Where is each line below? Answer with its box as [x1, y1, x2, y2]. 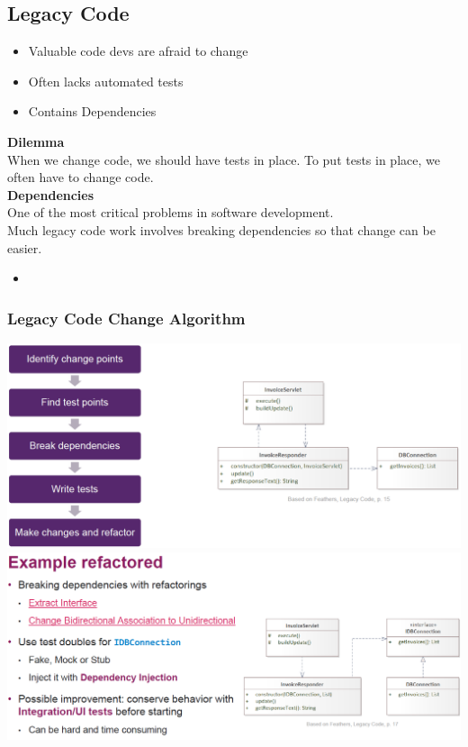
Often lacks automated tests [28, 71, 184, 90]
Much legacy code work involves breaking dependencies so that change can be [7, 220, 436, 239]
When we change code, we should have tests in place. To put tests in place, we [7, 150, 440, 169]
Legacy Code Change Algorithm [7, 306, 246, 329]
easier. [7, 238, 42, 257]
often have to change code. [7, 168, 154, 187]
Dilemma [7, 132, 65, 150]
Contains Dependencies [28, 102, 157, 121]
